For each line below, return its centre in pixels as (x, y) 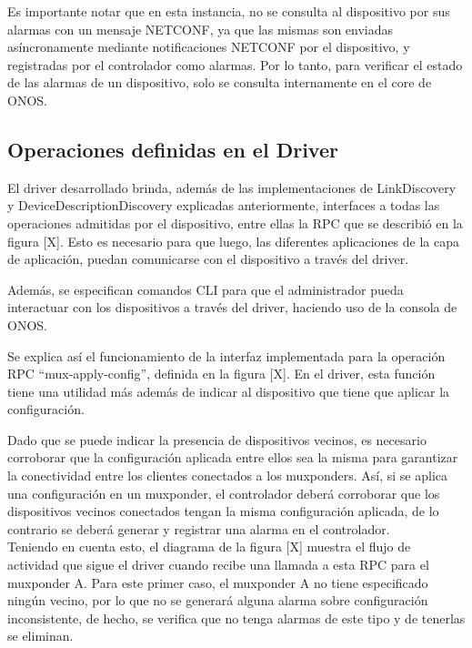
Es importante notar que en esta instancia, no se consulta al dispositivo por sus (229, 11)
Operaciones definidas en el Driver (173, 149)
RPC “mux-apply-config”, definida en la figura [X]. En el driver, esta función (221, 374)
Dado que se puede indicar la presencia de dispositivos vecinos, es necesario (217, 439)
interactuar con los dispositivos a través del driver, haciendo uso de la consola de (232, 307)
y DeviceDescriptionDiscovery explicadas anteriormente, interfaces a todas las (224, 205)
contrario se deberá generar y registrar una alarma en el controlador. (199, 528)
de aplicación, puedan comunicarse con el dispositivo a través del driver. (208, 259)
